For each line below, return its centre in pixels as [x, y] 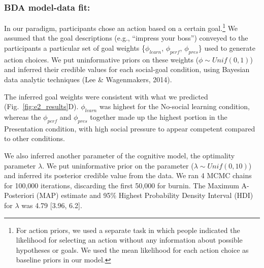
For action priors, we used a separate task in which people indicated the [128, 230]
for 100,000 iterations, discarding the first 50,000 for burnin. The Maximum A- [127, 185]
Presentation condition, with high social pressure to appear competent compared [130, 128]
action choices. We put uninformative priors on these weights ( [102, 59]
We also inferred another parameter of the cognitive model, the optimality [120, 156]
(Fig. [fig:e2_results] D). [41, 106]
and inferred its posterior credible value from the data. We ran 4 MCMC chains [128, 175]
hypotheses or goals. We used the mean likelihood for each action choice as [132, 249]
